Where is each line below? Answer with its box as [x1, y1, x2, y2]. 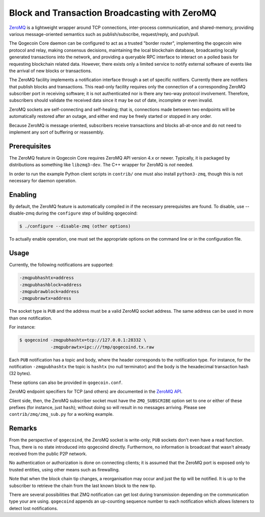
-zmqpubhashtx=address [19, 275, 74, 281]
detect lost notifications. [9, 505, 58, 511]
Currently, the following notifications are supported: [9, 262, 114, 268]
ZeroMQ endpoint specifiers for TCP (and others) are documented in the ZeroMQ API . [9, 388, 183, 395]
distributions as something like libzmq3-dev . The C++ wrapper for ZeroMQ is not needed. [9, 162, 194, 168]
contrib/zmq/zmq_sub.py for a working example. [9, 411, 114, 417]
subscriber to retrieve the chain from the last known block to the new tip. [9, 483, 157, 489]
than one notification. [9, 315, 53, 321]
